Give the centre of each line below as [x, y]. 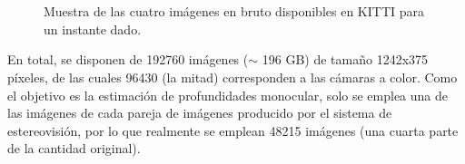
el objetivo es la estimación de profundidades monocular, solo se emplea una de [228, 95]
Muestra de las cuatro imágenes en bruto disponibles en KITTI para [234, 11]
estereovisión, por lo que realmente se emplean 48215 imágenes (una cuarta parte [233, 130]
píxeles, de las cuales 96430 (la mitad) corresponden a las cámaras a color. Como [232, 77]
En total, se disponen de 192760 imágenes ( [128, 59]
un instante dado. [93, 29]
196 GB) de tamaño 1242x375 [345, 59]
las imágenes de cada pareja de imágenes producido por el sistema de [200, 113]
